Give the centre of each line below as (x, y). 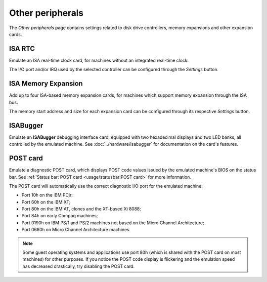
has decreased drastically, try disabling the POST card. (78, 266)
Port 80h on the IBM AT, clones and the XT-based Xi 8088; (81, 209)
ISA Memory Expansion (46, 84)
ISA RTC (22, 49)
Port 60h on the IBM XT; (46, 202)
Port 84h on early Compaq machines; (60, 216)
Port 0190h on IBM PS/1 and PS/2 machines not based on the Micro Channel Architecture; (113, 223)
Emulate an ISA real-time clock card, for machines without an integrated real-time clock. (99, 60)
